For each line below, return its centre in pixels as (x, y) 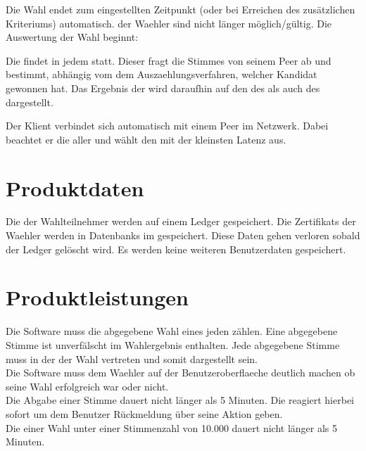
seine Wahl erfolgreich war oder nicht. (87, 386)
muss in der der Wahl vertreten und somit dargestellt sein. (132, 358)
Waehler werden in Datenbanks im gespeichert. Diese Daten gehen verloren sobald (183, 235)
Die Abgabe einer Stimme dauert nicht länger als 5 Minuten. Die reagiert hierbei (180, 400)
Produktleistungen (97, 297)
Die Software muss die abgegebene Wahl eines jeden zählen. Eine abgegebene (172, 331)
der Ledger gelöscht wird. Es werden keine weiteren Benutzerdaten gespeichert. (176, 249)
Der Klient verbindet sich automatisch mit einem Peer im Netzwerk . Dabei (167, 126)
